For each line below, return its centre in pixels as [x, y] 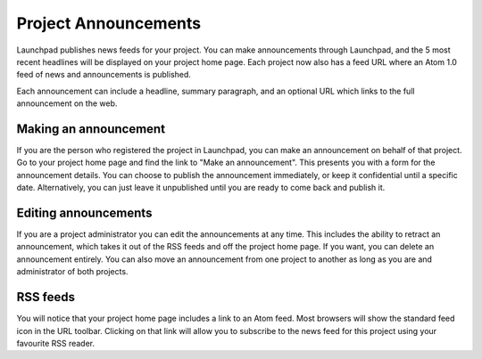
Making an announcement [91, 129]
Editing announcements [84, 213]
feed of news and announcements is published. [104, 75]
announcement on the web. [67, 103]
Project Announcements [109, 23]
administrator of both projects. [72, 272]
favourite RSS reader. [56, 343]
